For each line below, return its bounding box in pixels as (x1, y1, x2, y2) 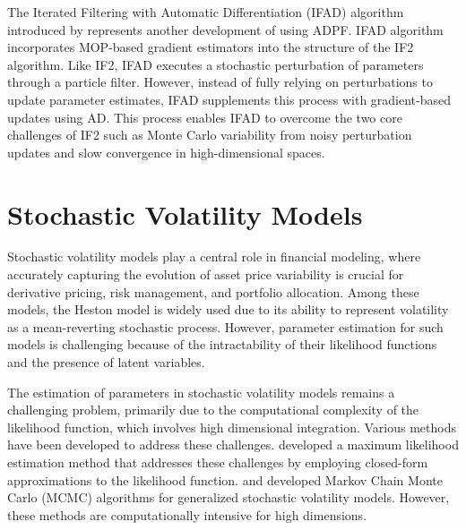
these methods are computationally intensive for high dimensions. (7, 505, 367, 524)
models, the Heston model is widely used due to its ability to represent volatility (7, 300, 449, 319)
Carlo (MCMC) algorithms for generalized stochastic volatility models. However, (7, 488, 450, 507)
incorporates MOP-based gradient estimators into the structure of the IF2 (7, 38, 414, 56)
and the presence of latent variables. (7, 353, 205, 372)
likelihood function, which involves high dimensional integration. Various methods (7, 417, 456, 436)
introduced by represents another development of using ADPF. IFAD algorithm (7, 20, 444, 38)
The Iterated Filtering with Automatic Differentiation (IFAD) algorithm (7, 3, 404, 21)
